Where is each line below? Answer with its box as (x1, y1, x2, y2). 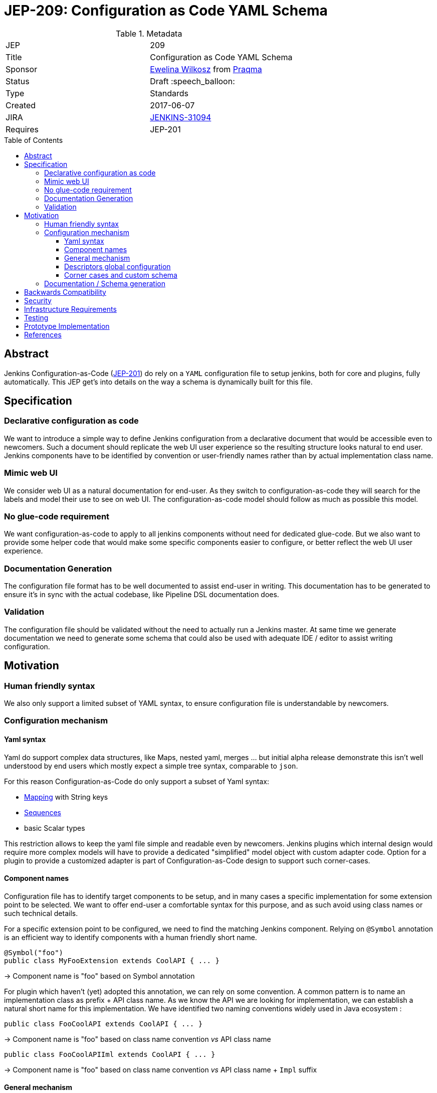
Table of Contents (4, 135, 63, 144)
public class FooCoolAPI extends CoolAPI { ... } (4, 1019, 203, 1028)
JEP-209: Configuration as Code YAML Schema (4, 2, 328, 19)
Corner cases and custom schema (64, 270, 177, 279)
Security (24, 296, 52, 305)
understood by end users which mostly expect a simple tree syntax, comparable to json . (4, 761, 298, 770)
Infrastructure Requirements (24, 304, 117, 313)
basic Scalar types (24, 823, 85, 832)
